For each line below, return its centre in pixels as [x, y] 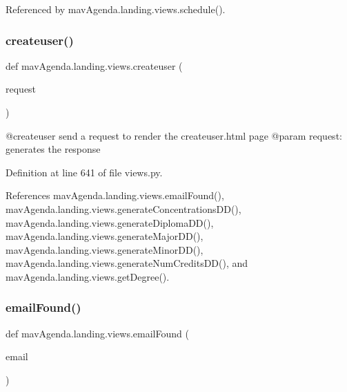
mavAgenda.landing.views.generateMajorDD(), [105, 236]
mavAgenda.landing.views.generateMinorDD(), [105, 249]
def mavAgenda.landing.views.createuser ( [94, 65]
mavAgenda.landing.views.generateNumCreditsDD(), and [127, 263]
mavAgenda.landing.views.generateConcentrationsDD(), [123, 208]
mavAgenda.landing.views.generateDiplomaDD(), [110, 222]
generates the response [53, 149]
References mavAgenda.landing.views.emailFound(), [115, 195]
